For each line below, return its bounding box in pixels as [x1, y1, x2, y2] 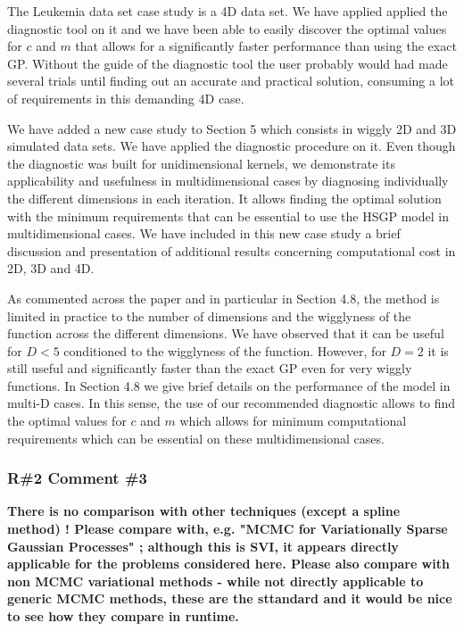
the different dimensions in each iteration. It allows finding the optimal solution [7, 188, 442, 207]
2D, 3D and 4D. [7, 259, 95, 278]
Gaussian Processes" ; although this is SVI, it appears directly [7, 536, 399, 555]
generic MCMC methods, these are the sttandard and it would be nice [7, 589, 452, 608]
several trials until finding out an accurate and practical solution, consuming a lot [7, 71, 455, 90]
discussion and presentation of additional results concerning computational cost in [7, 241, 456, 260]
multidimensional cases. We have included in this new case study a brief [7, 224, 401, 243]
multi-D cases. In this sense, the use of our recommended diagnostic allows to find [7, 394, 456, 412]
